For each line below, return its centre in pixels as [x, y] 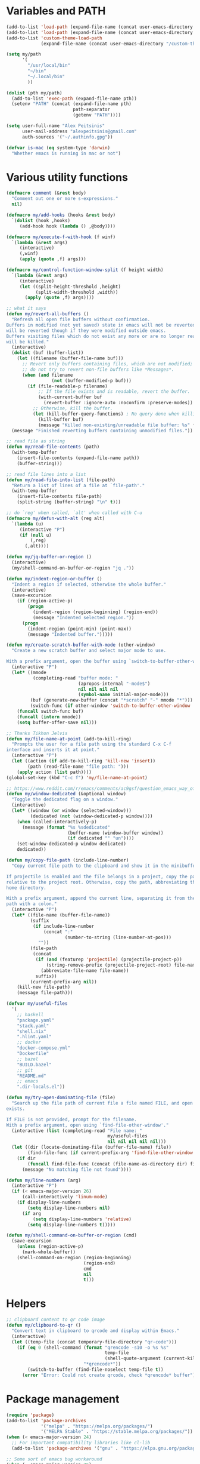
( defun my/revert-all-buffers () [48, 314]
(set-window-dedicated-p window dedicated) [72, 844]
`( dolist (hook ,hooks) [41, 220]
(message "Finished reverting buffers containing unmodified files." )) [102, 430]
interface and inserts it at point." [53, 750]
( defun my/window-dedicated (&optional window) [66, 794]
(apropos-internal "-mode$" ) [114, 684]
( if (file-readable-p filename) [68, 386]
